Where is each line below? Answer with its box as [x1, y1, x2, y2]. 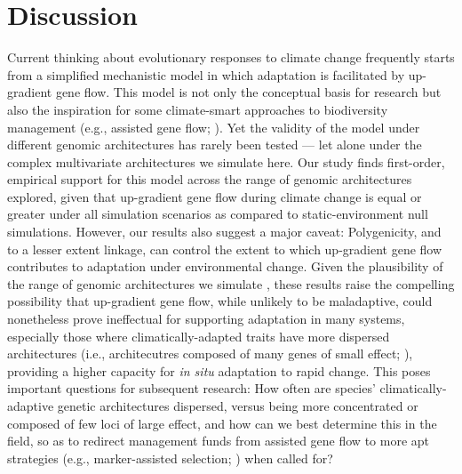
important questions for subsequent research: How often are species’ [7, 379, 376, 398]
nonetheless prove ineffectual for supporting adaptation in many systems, [7, 309, 405, 328]
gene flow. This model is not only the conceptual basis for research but [55, 83, 442, 101]
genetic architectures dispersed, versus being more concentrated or [57, 397, 418, 414]
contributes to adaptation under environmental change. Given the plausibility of [7, 257, 443, 276]
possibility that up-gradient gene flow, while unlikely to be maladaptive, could [7, 292, 433, 310]
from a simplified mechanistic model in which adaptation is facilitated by [7, 65, 405, 84]
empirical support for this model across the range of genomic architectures [7, 170, 412, 189]
